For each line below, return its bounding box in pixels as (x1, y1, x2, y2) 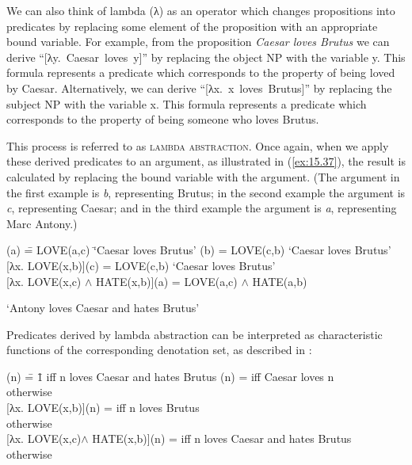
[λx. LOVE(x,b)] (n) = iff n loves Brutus (6, 399, 200, 416)
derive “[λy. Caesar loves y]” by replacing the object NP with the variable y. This (6, 48, 406, 65)
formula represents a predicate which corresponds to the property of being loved (6, 64, 395, 81)
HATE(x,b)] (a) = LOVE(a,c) (95, 273, 238, 289)
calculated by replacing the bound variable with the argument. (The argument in (6, 168, 400, 185)
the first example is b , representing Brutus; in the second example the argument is (6, 184, 406, 200)
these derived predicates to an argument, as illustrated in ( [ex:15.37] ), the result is (6, 153, 406, 170)
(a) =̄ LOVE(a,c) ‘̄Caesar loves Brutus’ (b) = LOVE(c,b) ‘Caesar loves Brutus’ (6, 242, 391, 258)
